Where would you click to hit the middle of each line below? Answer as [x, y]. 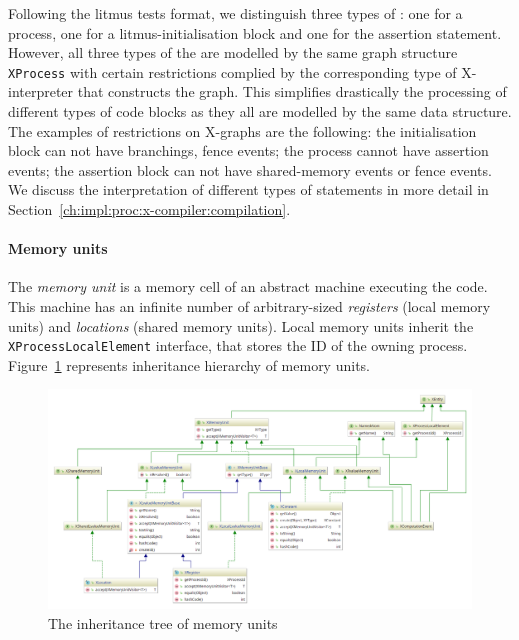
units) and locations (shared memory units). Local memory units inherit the [241, 325]
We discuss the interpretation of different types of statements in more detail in [248, 189]
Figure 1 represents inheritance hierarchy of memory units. [189, 364]
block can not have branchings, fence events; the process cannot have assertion [248, 150]
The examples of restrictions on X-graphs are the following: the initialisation [242, 130]
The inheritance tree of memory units [163, 622]
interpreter [41, 91]
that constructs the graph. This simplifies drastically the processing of [292, 91]
